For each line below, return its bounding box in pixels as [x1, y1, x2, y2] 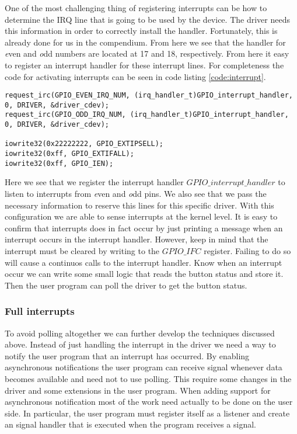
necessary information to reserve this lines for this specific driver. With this [5, 199, 274, 211]
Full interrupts [5, 304, 75, 318]
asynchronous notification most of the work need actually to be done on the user [5, 395, 293, 408]
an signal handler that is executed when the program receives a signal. [5, 418, 256, 430]
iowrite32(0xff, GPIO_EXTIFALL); [5, 150, 134, 158]
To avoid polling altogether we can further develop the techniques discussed [5, 327, 275, 339]
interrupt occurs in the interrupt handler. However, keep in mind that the [5, 233, 268, 245]
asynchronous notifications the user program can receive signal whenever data [5, 361, 282, 373]
